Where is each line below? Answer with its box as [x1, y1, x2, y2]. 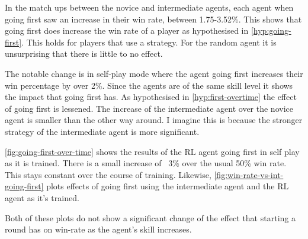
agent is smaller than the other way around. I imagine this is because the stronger [5, 114, 303, 126]
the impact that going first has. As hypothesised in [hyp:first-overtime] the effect [5, 91, 297, 103]
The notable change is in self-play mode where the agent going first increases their [5, 67, 303, 79]
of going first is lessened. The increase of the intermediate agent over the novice [5, 102, 293, 114]
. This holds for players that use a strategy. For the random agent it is [21, 35, 277, 48]
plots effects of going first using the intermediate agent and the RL [46, 180, 289, 192]
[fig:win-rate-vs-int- [214, 168, 284, 180]
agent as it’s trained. [5, 191, 79, 204]
